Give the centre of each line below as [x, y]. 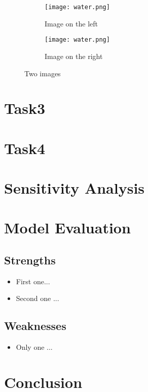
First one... [33, 281]
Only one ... [34, 347]
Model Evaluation [67, 228]
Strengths [30, 260]
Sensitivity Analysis [75, 188]
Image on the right [74, 56]
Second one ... [38, 298]
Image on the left [71, 23]
